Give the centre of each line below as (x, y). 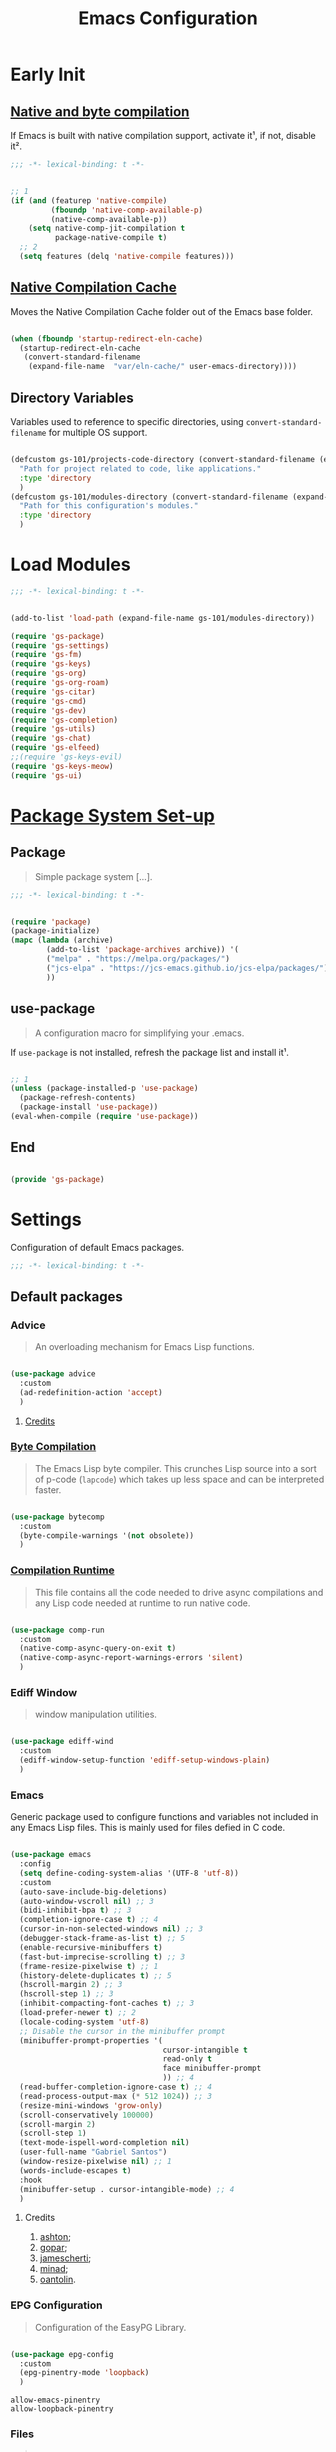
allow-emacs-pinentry (55, 2400)
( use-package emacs (51, 1855)
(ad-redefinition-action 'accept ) (91, 1392)
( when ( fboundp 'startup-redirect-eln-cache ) (106, 338)
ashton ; (55, 2237)
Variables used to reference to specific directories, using (127, 421)
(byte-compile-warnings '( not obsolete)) (107, 1535)
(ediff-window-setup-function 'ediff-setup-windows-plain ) (145, 1760)
